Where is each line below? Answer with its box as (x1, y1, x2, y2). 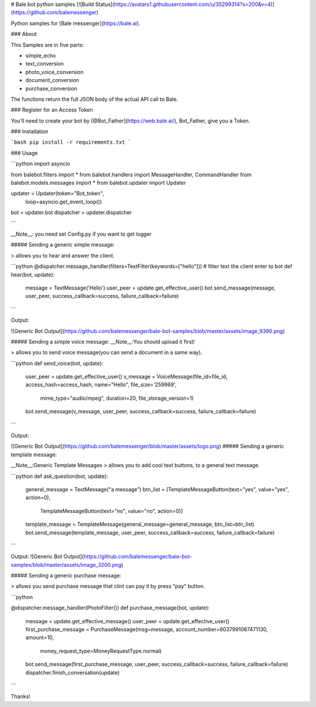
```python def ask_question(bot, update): (11, 473, 108, 480)
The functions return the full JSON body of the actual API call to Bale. (11, 96, 178, 103)
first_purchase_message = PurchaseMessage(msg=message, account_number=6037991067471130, (25, 626, 269, 633)
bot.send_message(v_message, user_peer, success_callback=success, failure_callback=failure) (25, 408, 257, 415)
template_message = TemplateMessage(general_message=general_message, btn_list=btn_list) (25, 521, 255, 528)
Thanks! (11, 693, 30, 700)
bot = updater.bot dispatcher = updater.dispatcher (11, 209, 132, 216)
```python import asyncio (11, 160, 70, 167)
